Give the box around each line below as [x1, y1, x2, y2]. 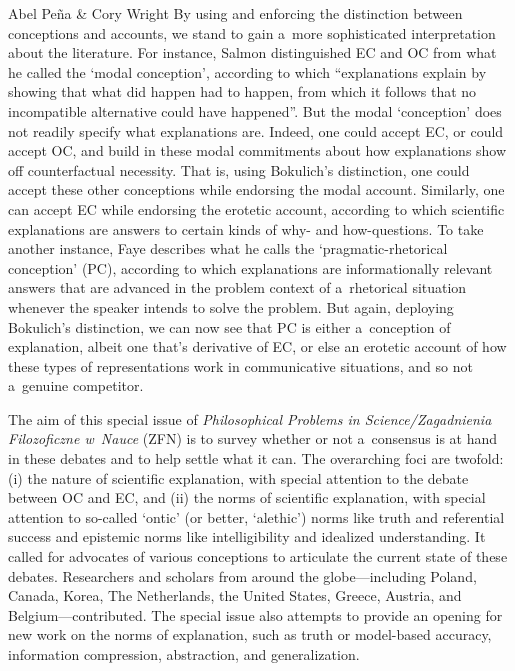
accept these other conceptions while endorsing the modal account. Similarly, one [8, 179, 505, 200]
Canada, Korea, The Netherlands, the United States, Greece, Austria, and [8, 585, 462, 606]
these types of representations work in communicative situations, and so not [8, 355, 473, 376]
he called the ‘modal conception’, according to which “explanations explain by [8, 61, 487, 82]
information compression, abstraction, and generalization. [8, 644, 360, 664]
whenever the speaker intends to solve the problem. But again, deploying [8, 296, 454, 317]
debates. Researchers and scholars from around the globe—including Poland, [8, 565, 477, 586]
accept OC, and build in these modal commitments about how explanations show [8, 140, 507, 161]
